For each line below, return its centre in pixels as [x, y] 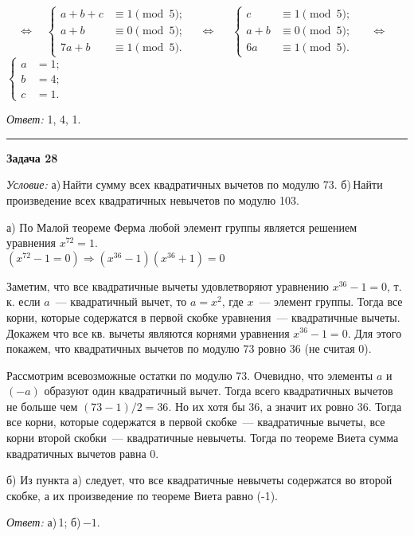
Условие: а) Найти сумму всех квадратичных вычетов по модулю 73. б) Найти [195, 184]
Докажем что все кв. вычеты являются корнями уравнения [148, 333]
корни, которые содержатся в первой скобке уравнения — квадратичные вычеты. [203, 317]
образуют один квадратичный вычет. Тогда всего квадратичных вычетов [219, 391]
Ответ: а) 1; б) [44, 522]
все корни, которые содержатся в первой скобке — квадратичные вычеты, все [196, 422]
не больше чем [42, 406]
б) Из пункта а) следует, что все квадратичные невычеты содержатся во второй [199, 480]
